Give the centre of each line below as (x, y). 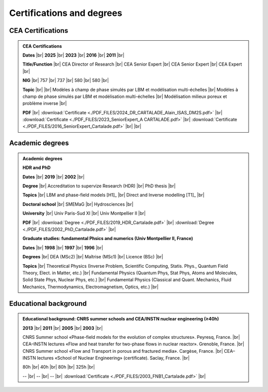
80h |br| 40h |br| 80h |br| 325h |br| (59, 367)
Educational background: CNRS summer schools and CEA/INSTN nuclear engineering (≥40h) (121, 319)
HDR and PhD (36, 168)
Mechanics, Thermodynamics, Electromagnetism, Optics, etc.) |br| (91, 287)
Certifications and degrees (66, 13)
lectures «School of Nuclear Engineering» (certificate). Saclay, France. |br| (113, 358)
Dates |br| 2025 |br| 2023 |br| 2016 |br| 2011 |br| (73, 55)
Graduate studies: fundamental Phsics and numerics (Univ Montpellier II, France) (108, 238)
